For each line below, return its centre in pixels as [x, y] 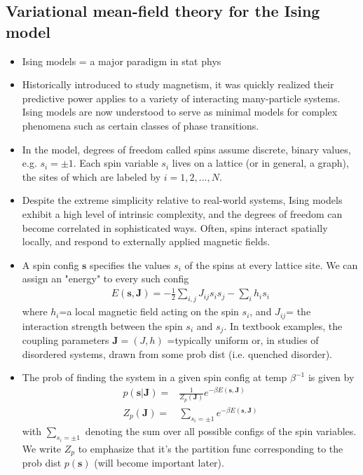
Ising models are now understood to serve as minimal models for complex [180, 112]
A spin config [50, 264]
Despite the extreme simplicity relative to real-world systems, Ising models [182, 200]
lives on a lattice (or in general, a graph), [260, 163]
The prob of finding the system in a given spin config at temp [155, 377]
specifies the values [130, 264]
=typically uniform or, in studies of [243, 340]
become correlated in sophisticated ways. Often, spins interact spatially [175, 227]
